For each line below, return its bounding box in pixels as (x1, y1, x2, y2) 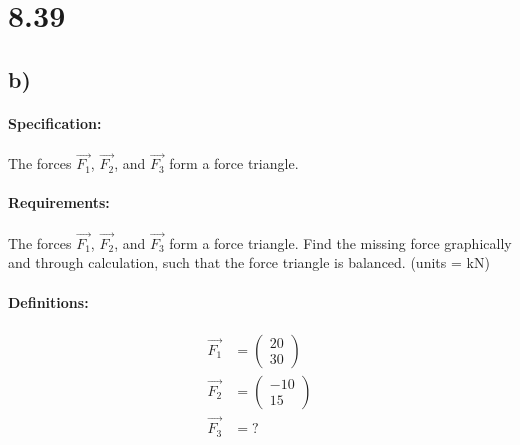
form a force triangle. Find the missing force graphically (169, 232, 512, 253)
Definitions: (8, 291, 89, 312)
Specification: (8, 112, 102, 133)
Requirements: (8, 192, 110, 213)
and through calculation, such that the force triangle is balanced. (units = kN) (8, 252, 490, 273)
